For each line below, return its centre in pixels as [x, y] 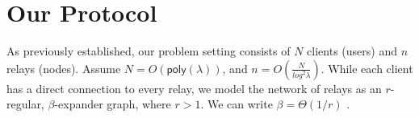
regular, [25, 104]
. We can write [237, 104]
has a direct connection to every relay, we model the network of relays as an [194, 88]
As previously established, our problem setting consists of [149, 51]
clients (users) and [352, 51]
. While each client [367, 68]
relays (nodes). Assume [64, 68]
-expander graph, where [113, 104]
